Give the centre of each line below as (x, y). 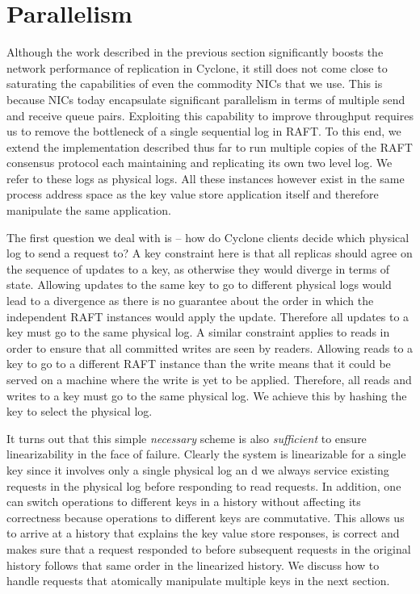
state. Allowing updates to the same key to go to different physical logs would (199, 284)
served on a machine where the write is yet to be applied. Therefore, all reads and (209, 379)
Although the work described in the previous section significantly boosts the (195, 52)
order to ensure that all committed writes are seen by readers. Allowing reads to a (210, 347)
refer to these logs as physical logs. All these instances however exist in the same (206, 178)
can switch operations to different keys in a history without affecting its (184, 502)
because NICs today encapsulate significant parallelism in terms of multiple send (206, 99)
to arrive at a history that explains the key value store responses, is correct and (203, 533)
